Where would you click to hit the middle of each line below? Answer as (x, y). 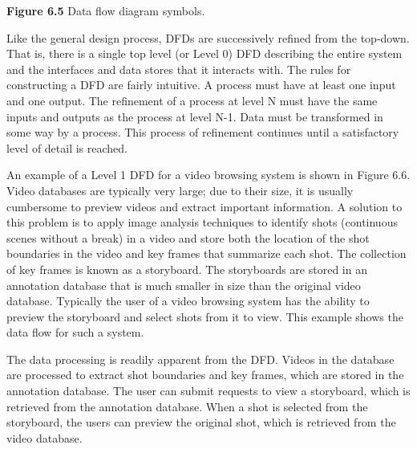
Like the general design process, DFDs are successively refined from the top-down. (208, 37)
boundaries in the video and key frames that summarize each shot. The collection (206, 253)
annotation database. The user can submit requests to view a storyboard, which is (208, 391)
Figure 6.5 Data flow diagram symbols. (106, 10)
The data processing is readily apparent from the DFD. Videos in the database (200, 359)
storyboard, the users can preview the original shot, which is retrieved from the (201, 422)
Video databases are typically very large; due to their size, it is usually (180, 190)
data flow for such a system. (75, 332)
